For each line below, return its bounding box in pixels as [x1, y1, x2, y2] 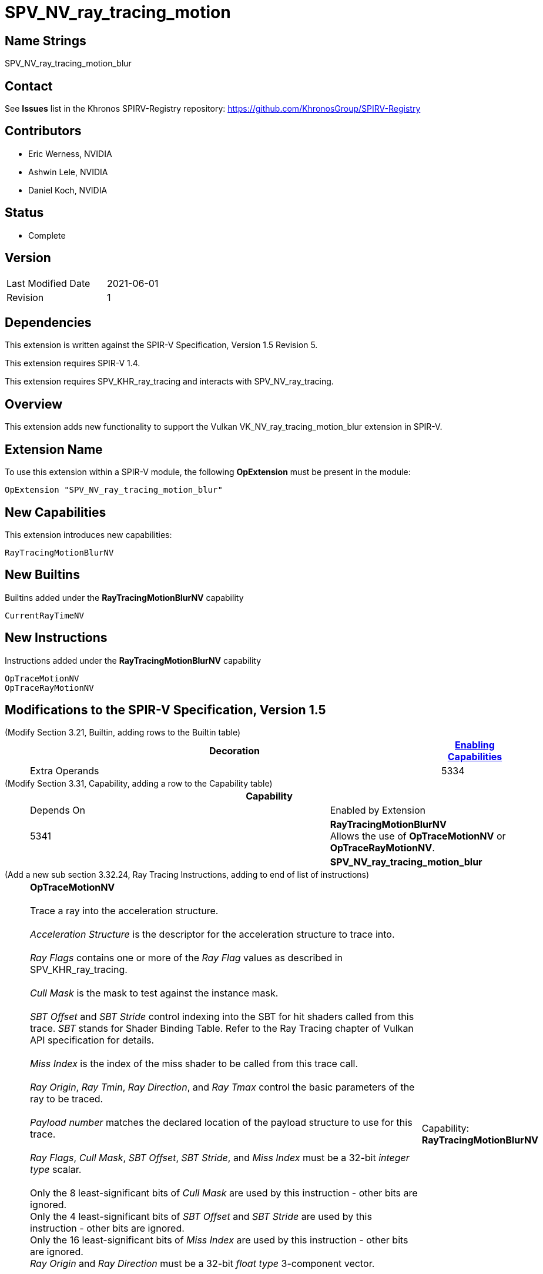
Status [5, 205, 44, 220]
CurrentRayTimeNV [5, 610, 84, 620]
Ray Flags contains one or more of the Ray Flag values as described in [30, 952, 343, 964]
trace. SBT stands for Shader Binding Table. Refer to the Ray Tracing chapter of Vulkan [30, 1022, 414, 1035]
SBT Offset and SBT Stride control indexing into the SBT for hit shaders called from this [30, 1011, 414, 1023]
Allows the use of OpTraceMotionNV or [330, 830, 506, 842]
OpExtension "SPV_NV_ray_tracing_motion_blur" [5, 485, 223, 495]
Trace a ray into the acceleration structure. [30, 905, 219, 917]
